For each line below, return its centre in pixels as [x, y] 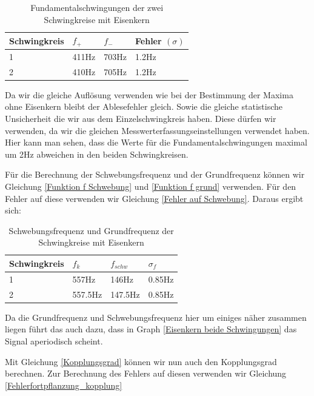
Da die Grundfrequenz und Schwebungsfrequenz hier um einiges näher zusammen [156, 317]
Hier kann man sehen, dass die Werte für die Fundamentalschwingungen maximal [156, 142]
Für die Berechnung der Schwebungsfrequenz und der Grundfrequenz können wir [155, 174]
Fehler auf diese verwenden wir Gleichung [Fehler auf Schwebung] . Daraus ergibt [154, 198]
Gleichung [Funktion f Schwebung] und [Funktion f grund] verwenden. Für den [151, 186]
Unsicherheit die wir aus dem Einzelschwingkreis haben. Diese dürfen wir [141, 119]
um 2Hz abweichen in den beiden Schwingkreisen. [97, 154]
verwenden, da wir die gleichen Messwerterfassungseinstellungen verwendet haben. [157, 130]
